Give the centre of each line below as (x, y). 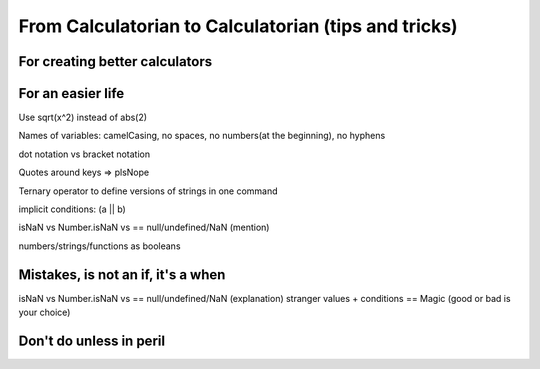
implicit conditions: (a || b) (72, 209)
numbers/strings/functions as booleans (99, 246)
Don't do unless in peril (91, 340)
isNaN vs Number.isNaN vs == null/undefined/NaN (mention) (144, 227)
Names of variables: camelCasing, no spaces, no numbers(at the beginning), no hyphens (202, 136)
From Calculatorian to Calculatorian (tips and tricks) (238, 26)
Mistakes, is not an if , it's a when (122, 274)
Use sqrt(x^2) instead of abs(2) (83, 117)
